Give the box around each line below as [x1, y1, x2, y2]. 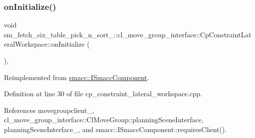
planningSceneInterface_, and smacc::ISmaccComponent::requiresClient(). [4, 124, 227, 134]
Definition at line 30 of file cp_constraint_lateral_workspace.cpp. [4, 88, 202, 99]
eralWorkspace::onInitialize [4, 39, 85, 49]
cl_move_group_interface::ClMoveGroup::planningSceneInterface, [4, 114, 203, 125]
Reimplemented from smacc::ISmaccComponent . [4, 72, 149, 82]
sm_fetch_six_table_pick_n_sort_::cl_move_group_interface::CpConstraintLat [4, 29, 252, 39]
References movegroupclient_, [4, 105, 94, 115]
